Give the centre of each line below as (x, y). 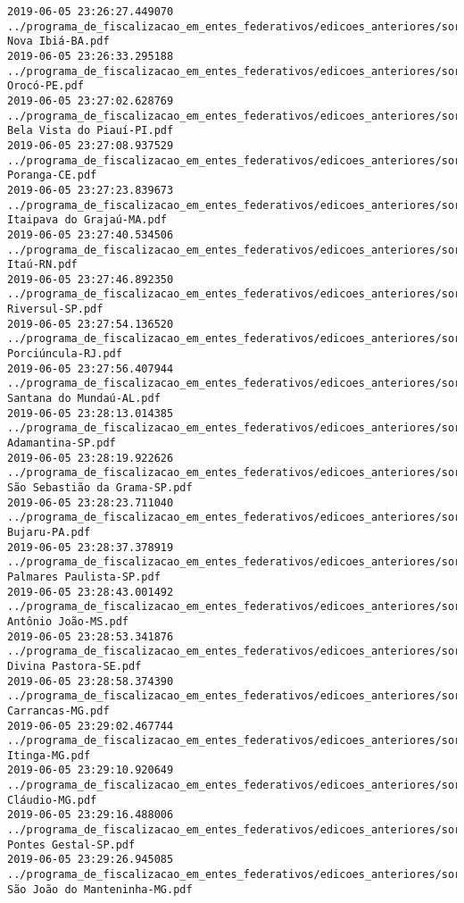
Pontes (26, 844)
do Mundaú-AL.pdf (109, 399)
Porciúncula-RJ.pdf (65, 354)
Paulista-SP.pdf (112, 577)
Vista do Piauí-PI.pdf (106, 131)
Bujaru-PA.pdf (49, 532)
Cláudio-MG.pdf (52, 800)
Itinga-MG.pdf (49, 755)
